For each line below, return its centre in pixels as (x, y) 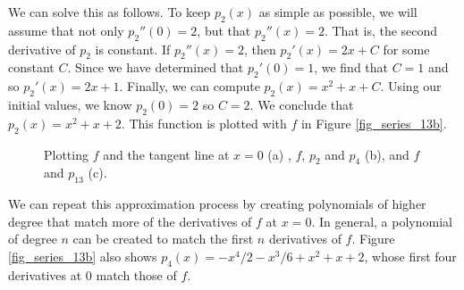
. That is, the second (381, 30)
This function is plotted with (208, 123)
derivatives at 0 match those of (93, 274)
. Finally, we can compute (190, 86)
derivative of (42, 49)
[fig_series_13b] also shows (83, 256)
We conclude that (306, 104)
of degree (33, 239)
